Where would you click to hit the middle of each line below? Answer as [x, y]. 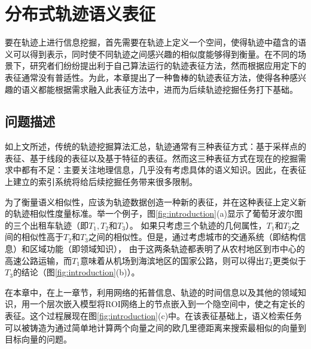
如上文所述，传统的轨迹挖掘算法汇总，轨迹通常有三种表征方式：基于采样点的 [155, 146]
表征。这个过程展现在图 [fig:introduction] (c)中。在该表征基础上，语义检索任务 [154, 316]
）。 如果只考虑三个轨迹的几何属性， [196, 225]
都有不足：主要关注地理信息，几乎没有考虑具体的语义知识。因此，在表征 [164, 170]
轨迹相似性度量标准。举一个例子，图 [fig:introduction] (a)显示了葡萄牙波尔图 [158, 213]
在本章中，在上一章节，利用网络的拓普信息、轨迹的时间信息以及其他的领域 [151, 292]
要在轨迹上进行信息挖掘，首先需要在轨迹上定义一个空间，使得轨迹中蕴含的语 [155, 42]
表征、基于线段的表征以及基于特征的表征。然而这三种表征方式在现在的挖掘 [151, 158]
